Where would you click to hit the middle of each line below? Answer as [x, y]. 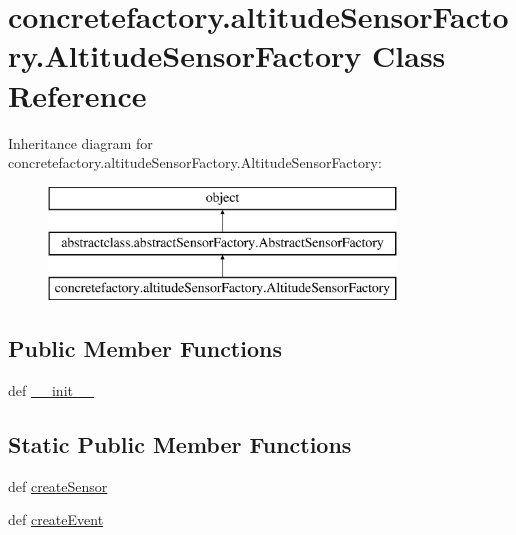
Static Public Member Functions [180, 443]
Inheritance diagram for [80, 142]
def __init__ [51, 389]
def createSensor [58, 485]
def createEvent [56, 519]
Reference [77, 94]
